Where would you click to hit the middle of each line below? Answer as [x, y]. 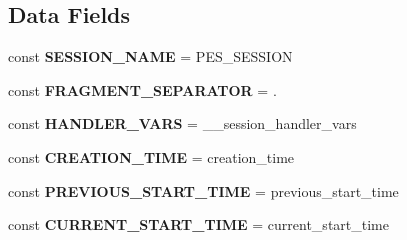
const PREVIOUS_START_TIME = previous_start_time [203, 190]
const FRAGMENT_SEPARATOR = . [142, 89]
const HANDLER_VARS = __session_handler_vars [182, 123]
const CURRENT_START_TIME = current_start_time [198, 224]
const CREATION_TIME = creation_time [151, 156]
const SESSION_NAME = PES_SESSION [150, 56]
